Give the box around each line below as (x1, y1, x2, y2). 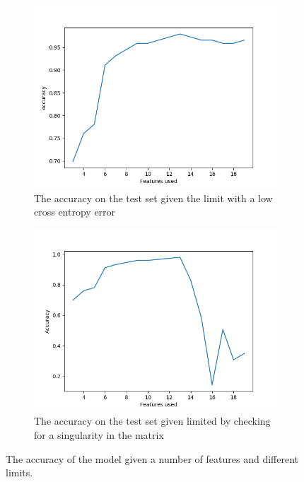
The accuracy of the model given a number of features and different (6, 451, 298, 466)
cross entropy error (34, 204, 116, 219)
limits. (6, 465, 33, 480)
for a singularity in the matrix (34, 427, 164, 442)
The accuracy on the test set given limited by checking (34, 413, 271, 428)
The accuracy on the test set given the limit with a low (34, 190, 273, 205)
